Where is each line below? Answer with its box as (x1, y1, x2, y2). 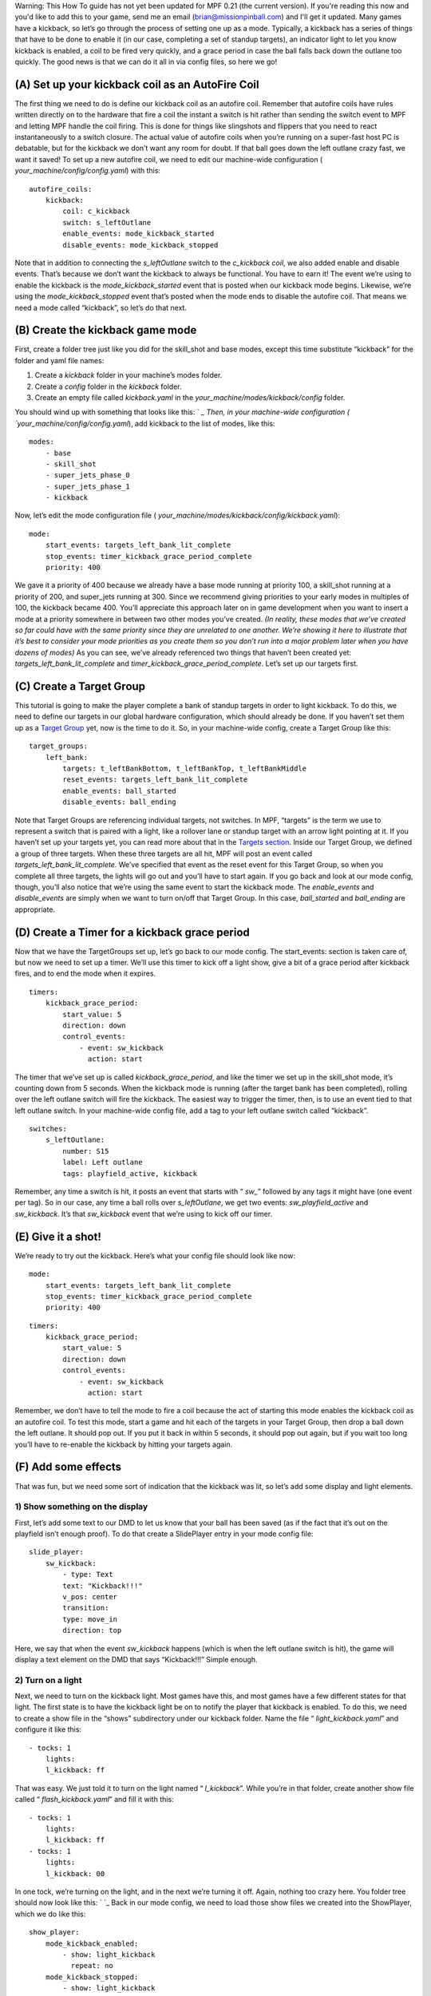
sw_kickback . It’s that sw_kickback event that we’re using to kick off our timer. (14, 1209, 273, 1218)
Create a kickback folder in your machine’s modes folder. (34, 370, 223, 380)
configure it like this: (14, 1725, 82, 1734)
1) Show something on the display (14, 1501, 148, 1512)
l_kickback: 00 (45, 1869, 105, 1878)
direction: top (62, 1626, 122, 1635)
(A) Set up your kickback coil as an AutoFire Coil (14, 77, 259, 91)
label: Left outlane (62, 1158, 143, 1167)
